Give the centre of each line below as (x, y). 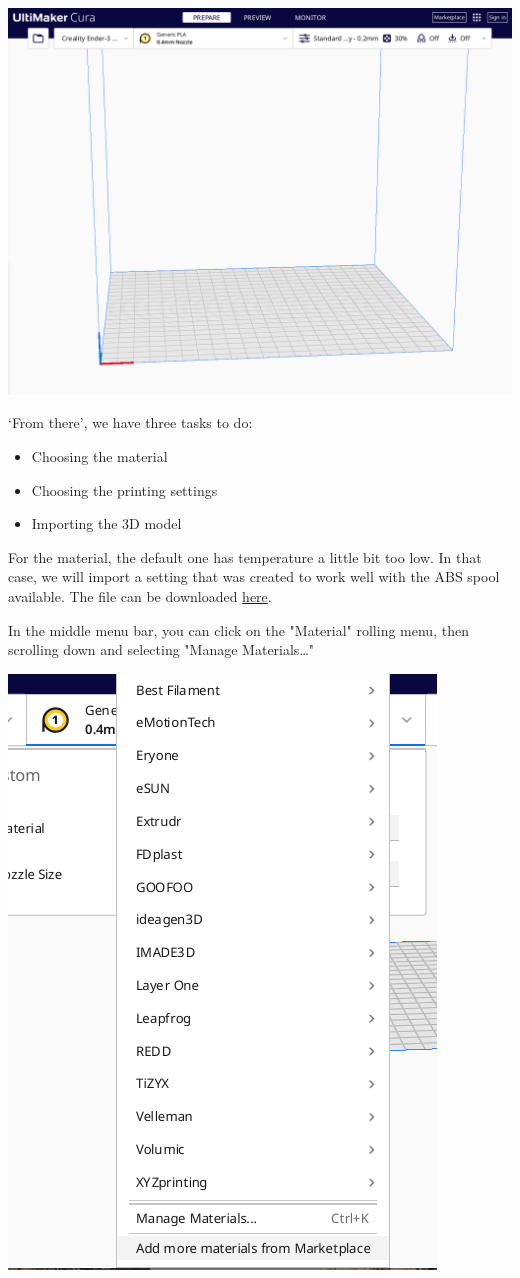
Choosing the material (99, 456)
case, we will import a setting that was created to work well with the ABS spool (254, 576)
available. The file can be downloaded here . (140, 596)
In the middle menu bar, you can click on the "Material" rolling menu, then (238, 629)
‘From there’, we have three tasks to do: (130, 422)
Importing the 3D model (106, 523)
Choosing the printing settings (124, 489)
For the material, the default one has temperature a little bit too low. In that (245, 556)
